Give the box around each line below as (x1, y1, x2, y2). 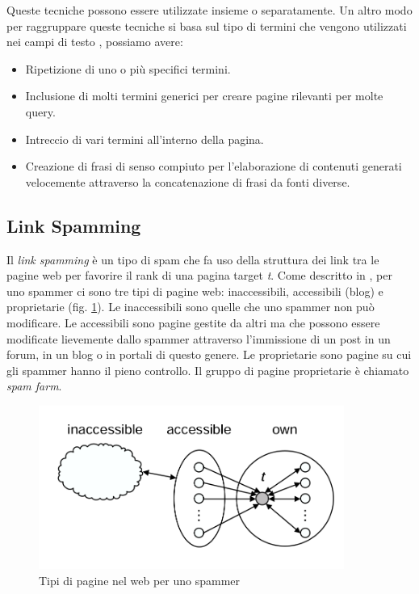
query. (25, 103, 56, 120)
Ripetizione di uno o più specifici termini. (25, 60, 231, 77)
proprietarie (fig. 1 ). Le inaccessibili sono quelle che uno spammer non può (6, 298, 375, 315)
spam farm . (6, 377, 62, 394)
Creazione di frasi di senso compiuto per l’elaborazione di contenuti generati (25, 158, 402, 175)
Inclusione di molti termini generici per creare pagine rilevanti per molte (25, 87, 383, 104)
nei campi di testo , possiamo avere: (6, 33, 183, 50)
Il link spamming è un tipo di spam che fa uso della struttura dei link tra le (6, 251, 379, 268)
